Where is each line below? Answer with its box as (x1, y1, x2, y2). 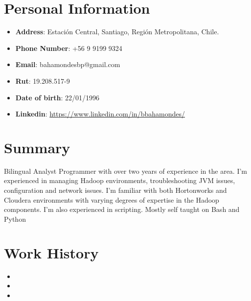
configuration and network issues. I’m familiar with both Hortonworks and (4, 185, 227, 195)
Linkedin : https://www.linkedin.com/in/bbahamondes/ (15, 109, 185, 119)
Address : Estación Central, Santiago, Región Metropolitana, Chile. (15, 26, 219, 37)
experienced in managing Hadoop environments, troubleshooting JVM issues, (4, 175, 235, 185)
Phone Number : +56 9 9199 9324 (15, 43, 122, 53)
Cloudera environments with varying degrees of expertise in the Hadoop (4, 194, 219, 205)
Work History (4, 242, 99, 262)
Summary (4, 137, 70, 157)
